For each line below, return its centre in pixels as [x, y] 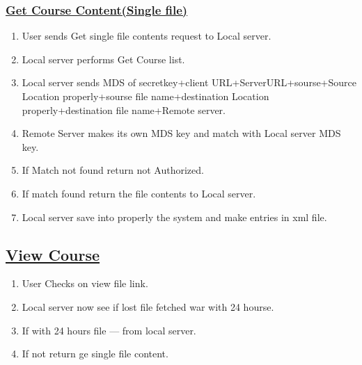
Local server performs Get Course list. [103, 59]
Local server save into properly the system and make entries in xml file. [174, 217]
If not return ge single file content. [95, 354]
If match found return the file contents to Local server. [139, 193]
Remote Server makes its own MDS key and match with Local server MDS [181, 133]
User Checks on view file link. [85, 283]
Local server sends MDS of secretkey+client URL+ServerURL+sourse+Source [189, 82]
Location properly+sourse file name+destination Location [145, 96]
